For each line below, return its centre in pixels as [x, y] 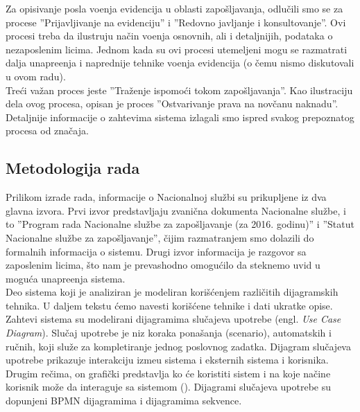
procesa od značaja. [47, 131]
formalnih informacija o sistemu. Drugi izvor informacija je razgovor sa [156, 251]
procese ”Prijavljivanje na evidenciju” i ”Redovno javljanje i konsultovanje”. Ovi [176, 22]
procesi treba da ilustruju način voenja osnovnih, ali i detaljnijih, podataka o [169, 36]
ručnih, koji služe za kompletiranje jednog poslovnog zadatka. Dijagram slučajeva [178, 346]
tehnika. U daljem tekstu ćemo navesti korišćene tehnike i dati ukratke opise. [169, 305]
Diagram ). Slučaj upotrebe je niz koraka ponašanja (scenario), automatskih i [169, 333]
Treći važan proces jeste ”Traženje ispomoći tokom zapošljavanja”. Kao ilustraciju [179, 90]
